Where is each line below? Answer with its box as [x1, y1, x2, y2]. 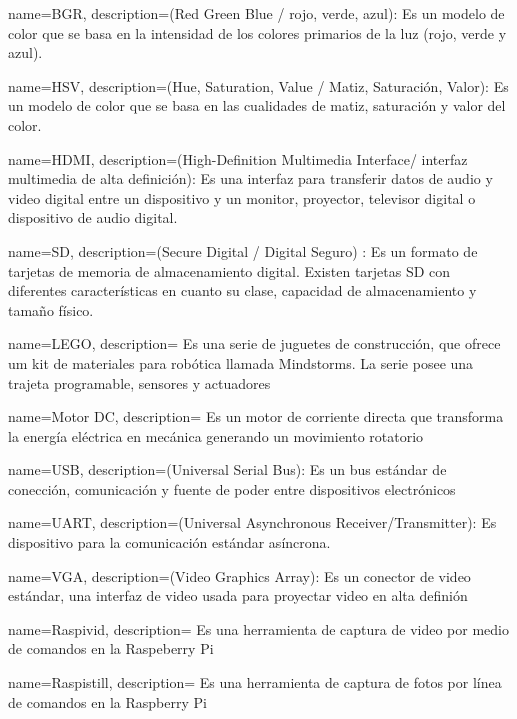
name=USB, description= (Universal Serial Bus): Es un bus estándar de [8, 459, 447, 480]
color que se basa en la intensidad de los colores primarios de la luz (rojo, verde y [8, 22, 507, 43]
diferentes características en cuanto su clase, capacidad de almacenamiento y [8, 280, 477, 301]
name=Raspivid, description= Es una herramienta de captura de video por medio [8, 618, 509, 639]
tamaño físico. [8, 299, 94, 320]
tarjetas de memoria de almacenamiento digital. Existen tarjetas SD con [8, 260, 451, 281]
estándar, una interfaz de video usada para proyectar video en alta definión [8, 585, 468, 606]
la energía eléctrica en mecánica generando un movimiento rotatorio [8, 425, 424, 446]
